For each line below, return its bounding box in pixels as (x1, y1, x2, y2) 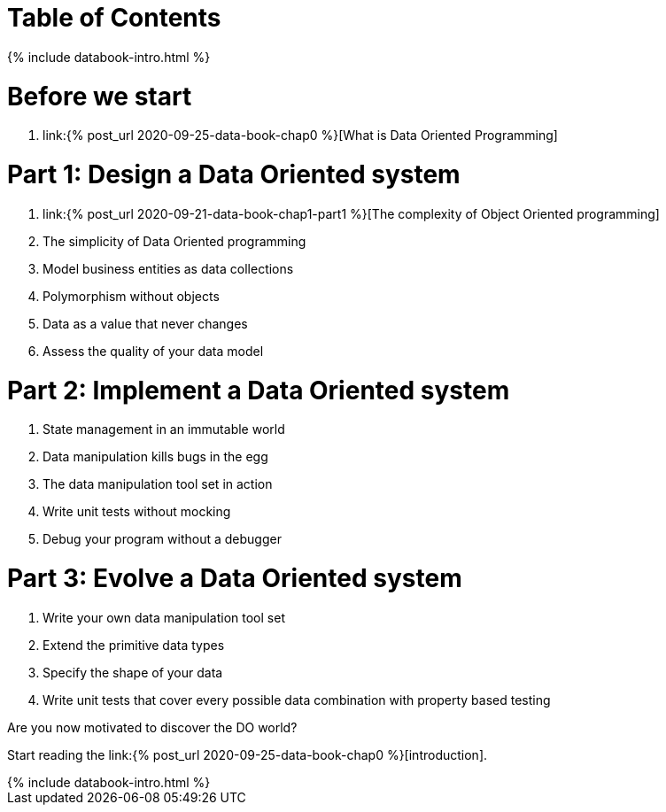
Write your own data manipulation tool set (43, 609, 285, 625)
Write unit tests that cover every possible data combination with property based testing (43, 692, 551, 708)
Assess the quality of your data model (43, 343, 264, 359)
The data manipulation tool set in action (43, 476, 273, 492)
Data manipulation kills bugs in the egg (43, 449, 268, 465)
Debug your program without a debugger (43, 531, 282, 547)
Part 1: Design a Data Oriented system (7, 159, 461, 189)
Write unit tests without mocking (43, 504, 231, 520)
